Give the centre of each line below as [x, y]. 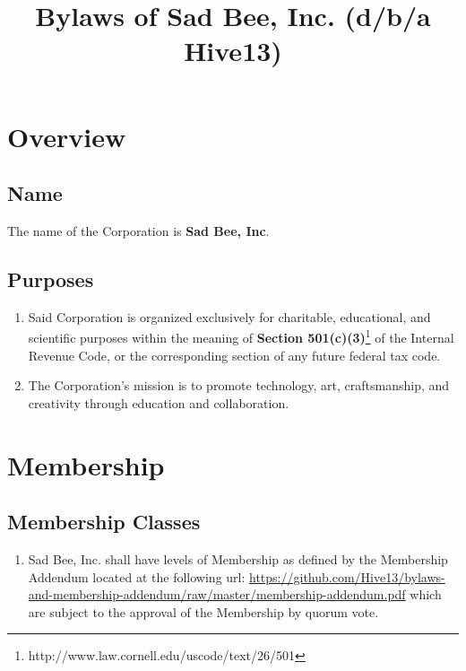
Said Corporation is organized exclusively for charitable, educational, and [229, 316]
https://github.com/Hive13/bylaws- [347, 576]
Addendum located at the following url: [137, 576]
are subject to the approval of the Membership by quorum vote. [203, 611]
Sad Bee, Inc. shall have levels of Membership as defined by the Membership [238, 558]
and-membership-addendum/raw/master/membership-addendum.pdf [217, 594]
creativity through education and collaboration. [159, 402]
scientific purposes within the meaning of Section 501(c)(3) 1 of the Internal [241, 336]
